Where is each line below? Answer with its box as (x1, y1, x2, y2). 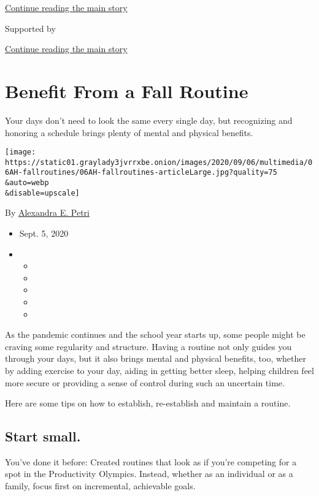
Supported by (5, 21, 56, 34)
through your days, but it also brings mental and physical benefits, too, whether (5, 352, 306, 365)
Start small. (5, 427, 81, 446)
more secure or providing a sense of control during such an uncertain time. (5, 376, 285, 389)
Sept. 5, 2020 (19, 226, 69, 239)
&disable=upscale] (5, 188, 80, 197)
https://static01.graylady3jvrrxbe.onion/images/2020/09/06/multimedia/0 (5, 158, 313, 167)
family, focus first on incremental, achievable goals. (5, 479, 196, 492)
